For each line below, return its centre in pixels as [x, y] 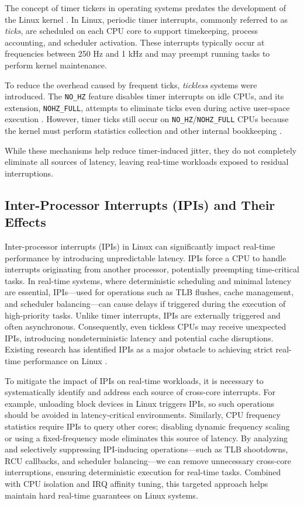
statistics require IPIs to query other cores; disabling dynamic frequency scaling [147, 426]
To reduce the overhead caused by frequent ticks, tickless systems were [131, 84]
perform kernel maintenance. [56, 65]
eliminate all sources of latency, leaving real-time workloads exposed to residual [147, 162]
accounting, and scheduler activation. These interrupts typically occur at [135, 42]
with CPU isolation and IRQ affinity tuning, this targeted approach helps [137, 483]
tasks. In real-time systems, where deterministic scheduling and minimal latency [148, 280]
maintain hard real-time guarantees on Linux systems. [101, 495]
